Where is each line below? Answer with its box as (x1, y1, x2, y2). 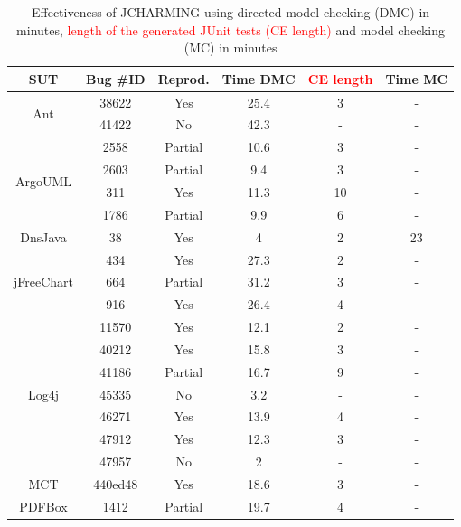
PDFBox (19, 496, 68, 515)
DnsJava (20, 227, 67, 246)
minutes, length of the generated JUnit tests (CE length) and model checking (16, 20, 446, 39)
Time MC (385, 69, 448, 88)
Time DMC (221, 69, 296, 88)
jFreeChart (14, 272, 74, 291)
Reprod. (157, 69, 210, 88)
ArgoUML (14, 171, 72, 190)
